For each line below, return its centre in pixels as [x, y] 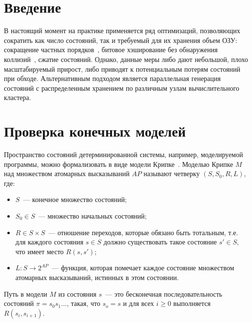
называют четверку [172, 173]
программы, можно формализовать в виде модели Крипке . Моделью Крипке [119, 164]
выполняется [192, 303]
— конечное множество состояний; [75, 199]
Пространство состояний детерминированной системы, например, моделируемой [124, 154]
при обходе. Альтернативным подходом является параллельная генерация [112, 78]
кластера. [18, 97]
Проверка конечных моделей [95, 131]
